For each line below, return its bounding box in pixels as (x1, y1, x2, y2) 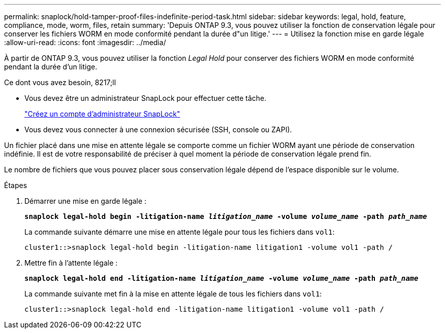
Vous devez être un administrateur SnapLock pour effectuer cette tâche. (24, 94, 267, 102)
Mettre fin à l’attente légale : (24, 258, 118, 267)
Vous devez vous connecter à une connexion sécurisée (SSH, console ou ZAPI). (24, 125, 292, 134)
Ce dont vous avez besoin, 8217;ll (4, 78, 116, 87)
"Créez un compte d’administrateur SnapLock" (24, 109, 180, 118)
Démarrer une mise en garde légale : (24, 197, 147, 205)
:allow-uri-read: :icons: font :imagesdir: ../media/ (4, 38, 166, 47)
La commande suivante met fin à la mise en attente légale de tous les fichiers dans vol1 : (24, 289, 322, 298)
